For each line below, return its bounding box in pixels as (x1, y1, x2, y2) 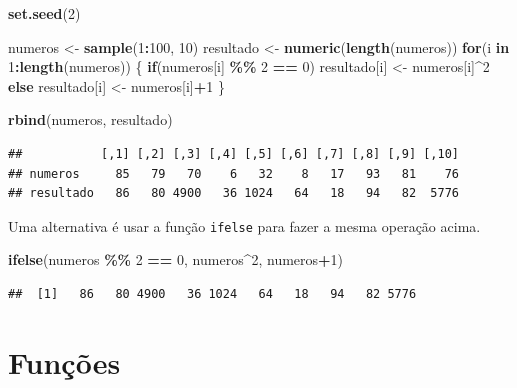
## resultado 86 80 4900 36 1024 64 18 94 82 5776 (8, 186, 460, 201)
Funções (8, 341, 121, 382)
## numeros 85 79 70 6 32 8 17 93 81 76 (8, 166, 460, 181)
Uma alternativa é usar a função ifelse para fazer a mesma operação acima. (8, 215, 481, 236)
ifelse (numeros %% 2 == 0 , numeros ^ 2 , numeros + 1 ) (8, 249, 344, 270)
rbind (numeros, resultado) (8, 109, 173, 130)
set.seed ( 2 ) (8, 3, 81, 23)
